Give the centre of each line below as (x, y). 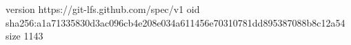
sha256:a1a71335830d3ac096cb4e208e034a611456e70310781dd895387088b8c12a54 (175, 22)
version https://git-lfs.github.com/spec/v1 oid (103, 9)
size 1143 (24, 36)
